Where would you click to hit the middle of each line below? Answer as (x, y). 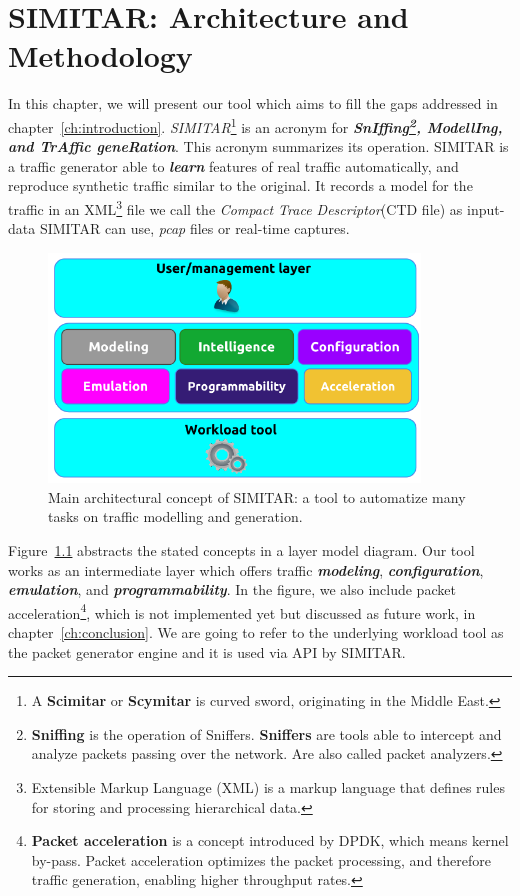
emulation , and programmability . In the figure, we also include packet (232, 589)
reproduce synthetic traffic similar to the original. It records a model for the (240, 185)
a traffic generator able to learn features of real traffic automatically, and (233, 165)
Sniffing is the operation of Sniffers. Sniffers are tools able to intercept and (266, 733)
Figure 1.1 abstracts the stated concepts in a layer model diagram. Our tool (241, 549)
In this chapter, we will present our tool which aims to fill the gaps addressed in (253, 103)
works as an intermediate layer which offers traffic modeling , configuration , (246, 569)
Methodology (100, 55)
